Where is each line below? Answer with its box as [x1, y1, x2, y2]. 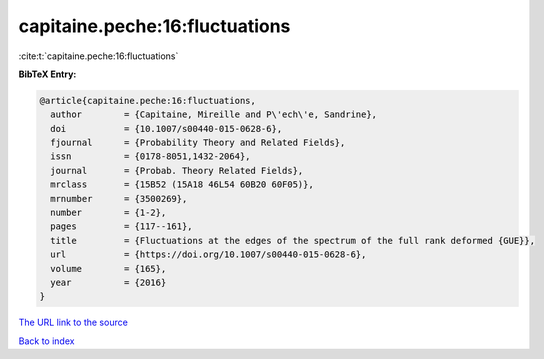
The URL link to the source [18, 316, 129, 329]
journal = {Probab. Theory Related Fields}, [50, 165, 304, 176]
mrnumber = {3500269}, [50, 193, 188, 204]
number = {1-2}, [50, 207, 167, 219]
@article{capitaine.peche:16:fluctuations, [39, 95, 257, 106]
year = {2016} [50, 277, 167, 288]
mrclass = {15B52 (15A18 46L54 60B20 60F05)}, [50, 179, 314, 190]
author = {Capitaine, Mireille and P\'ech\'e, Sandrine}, [50, 109, 378, 120]
